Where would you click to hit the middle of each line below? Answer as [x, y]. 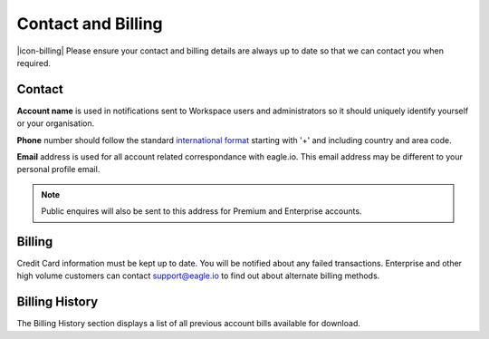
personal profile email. [58, 169]
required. [34, 63]
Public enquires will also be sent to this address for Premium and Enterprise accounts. [201, 211]
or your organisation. [56, 123]
